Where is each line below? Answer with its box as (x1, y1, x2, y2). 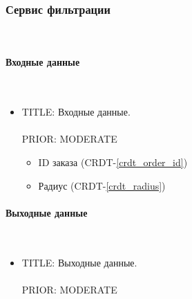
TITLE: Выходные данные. (21, 255, 137, 269)
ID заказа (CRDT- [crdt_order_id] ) (38, 154, 188, 169)
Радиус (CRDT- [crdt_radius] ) (38, 178, 166, 192)
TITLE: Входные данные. (21, 105, 131, 119)
